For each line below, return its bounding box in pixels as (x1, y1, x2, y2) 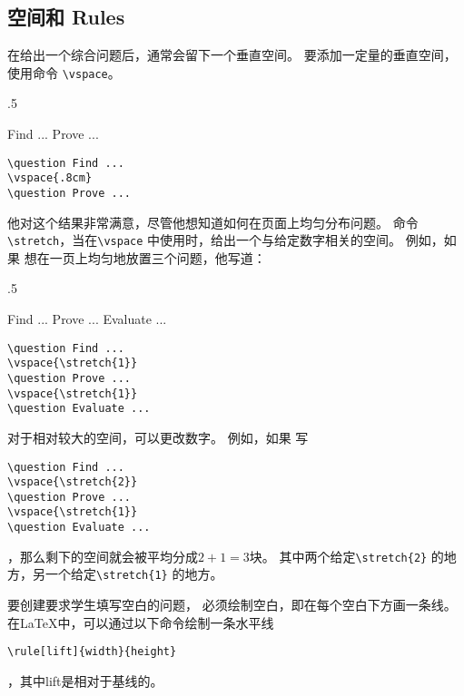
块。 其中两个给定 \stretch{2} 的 (249, 546, 444, 565)
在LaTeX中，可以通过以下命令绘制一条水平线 (7, 613, 274, 632)
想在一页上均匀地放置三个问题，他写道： (24, 248, 266, 267)
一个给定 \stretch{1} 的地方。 (44, 564, 223, 583)
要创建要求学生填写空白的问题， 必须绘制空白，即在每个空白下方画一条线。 (7, 595, 457, 614)
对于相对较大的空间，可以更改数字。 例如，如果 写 (7, 427, 309, 446)
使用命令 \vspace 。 (7, 63, 121, 82)
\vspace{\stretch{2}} (7, 475, 138, 489)
